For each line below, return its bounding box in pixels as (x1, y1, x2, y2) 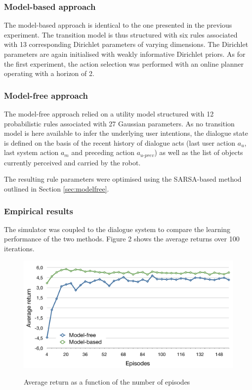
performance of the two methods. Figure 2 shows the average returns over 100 (4, 234, 240, 244)
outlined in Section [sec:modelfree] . (4, 184, 109, 194)
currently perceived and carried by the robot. (4, 157, 141, 167)
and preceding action (71, 147, 135, 157)
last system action (4, 147, 59, 157)
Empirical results (4, 204, 73, 217)
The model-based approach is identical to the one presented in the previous (4, 20, 232, 30)
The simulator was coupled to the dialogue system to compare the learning (4, 224, 231, 234)
